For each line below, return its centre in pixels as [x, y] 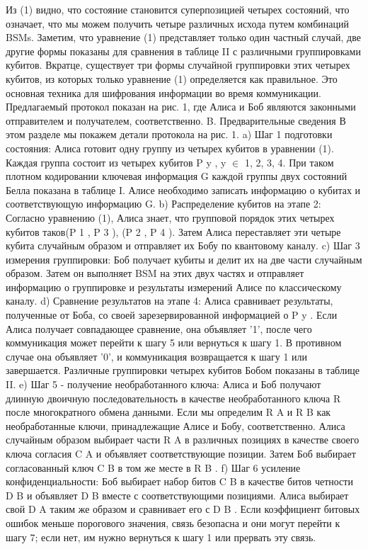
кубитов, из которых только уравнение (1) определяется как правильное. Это [172, 78]
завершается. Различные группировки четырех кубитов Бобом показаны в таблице [183, 370]
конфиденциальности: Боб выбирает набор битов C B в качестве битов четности [179, 481]
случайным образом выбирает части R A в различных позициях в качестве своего [183, 440]
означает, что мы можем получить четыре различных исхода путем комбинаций [177, 23]
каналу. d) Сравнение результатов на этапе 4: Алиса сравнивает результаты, [169, 301]
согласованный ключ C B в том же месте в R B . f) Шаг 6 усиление [153, 467]
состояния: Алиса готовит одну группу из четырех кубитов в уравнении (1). [170, 148]
